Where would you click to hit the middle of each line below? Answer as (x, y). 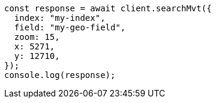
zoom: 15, (37, 37)
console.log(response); (60, 75)
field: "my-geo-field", (70, 27)
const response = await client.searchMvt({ (108, 8)
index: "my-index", (60, 18)
